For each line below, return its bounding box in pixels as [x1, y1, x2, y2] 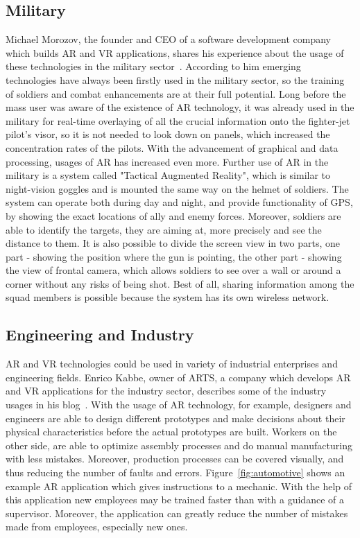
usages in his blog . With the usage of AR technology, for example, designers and [6, 397, 352, 412]
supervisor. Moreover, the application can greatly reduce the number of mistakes [6, 505, 348, 520]
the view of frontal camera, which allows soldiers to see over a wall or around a [6, 263, 341, 277]
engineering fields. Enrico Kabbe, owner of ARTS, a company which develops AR [6, 370, 351, 384]
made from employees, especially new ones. [6, 519, 188, 534]
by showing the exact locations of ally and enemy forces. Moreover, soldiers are [6, 208, 341, 223]
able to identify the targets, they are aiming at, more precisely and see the [6, 222, 322, 236]
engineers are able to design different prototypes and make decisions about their [6, 410, 345, 425]
